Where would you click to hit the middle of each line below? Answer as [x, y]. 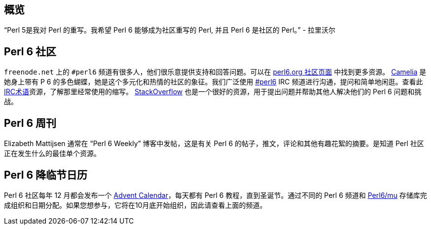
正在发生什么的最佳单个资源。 [52, 153]
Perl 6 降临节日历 [46, 175]
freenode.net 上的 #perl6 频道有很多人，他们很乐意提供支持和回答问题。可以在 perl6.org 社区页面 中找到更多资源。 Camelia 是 [215, 72]
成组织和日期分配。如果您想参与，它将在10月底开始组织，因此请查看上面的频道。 [135, 205]
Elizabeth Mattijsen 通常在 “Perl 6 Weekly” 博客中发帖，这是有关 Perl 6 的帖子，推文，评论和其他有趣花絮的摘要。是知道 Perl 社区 [214, 144]
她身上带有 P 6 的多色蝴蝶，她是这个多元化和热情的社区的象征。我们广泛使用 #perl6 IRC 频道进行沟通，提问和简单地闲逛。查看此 [214, 82]
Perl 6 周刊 [30, 123]
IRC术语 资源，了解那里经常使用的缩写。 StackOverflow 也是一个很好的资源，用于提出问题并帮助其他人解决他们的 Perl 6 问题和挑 [213, 92]
